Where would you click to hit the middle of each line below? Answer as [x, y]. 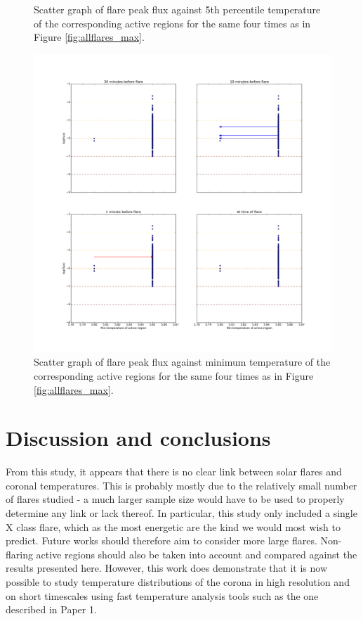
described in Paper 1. [51, 609]
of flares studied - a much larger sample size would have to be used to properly [175, 499]
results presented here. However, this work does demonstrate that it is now [167, 568]
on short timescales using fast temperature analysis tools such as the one [162, 595]
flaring [19, 554]
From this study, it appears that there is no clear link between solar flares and [174, 472]
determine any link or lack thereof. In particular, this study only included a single [181, 513]
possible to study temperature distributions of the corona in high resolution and [178, 582]
